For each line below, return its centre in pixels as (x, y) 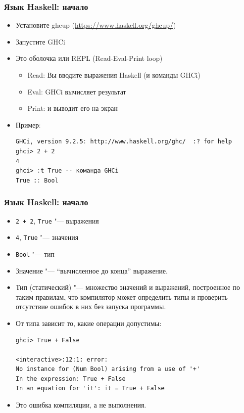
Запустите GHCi (40, 41)
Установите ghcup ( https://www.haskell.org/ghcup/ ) (96, 25)
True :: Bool (37, 180)
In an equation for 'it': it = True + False (90, 389)
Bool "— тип (35, 253)
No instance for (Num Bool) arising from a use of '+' (108, 369)
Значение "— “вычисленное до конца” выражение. (92, 270)
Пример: (28, 124)
